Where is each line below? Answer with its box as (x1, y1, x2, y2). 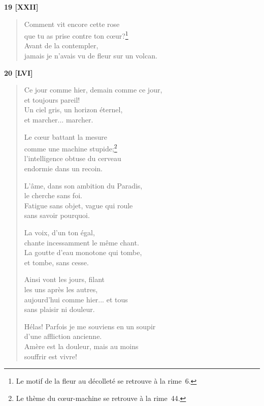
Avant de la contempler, (24, 40, 98, 51)
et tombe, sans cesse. (24, 257, 89, 267)
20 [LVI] (4, 67, 33, 78)
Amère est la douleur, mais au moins (24, 340, 139, 351)
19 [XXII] (4, 2, 39, 12)
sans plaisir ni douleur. (24, 304, 95, 315)
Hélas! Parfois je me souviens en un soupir (24, 321, 156, 331)
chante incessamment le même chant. (24, 237, 139, 247)
